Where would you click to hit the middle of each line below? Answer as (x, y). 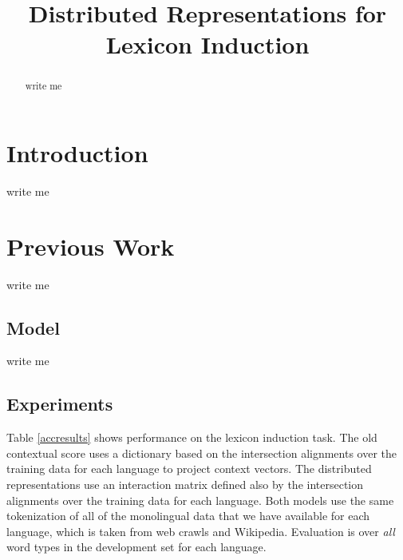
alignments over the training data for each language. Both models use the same (200, 500)
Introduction (77, 153)
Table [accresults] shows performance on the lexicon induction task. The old (192, 437)
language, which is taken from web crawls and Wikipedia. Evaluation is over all (201, 531)
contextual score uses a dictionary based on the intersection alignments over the (202, 453)
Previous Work (91, 246)
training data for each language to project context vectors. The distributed (189, 469)
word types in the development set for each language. (136, 547)
